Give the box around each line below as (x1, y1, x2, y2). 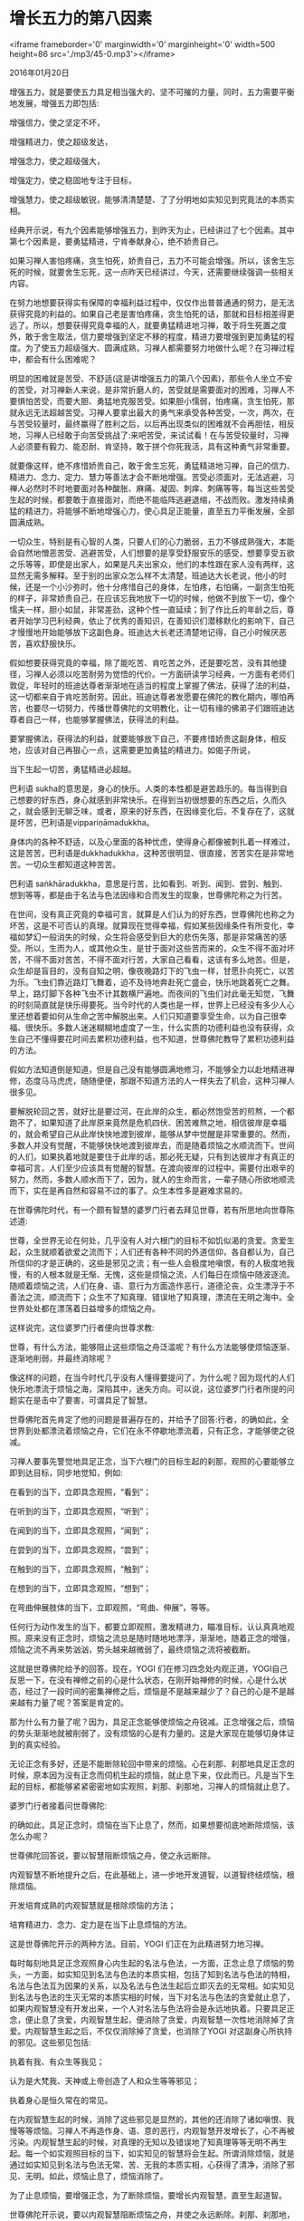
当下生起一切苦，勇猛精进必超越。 (9, 763, 137, 775)
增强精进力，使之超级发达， (9, 136, 113, 147)
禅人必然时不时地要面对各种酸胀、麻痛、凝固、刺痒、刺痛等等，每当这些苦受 (9, 482, 295, 494)
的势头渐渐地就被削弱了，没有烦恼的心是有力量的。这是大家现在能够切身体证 (9, 1727, 295, 1738)
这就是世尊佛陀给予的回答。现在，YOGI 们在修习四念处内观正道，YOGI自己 (9, 1663, 288, 1674)
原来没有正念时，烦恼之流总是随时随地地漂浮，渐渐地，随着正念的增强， (24, 1632, 295, 1643)
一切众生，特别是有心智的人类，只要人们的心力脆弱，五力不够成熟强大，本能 (9, 536, 295, 546)
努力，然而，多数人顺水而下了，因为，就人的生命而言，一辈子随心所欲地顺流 (9, 1173, 295, 1184)
